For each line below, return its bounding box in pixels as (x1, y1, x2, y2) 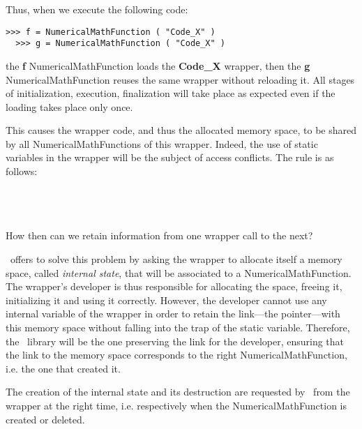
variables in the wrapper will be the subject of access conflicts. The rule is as (6, 150, 334, 165)
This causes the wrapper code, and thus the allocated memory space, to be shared (6, 123, 357, 137)
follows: (6, 164, 38, 179)
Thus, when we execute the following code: (6, 2, 188, 16)
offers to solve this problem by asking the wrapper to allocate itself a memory (10, 252, 342, 266)
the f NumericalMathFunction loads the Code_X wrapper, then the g (6, 58, 310, 73)
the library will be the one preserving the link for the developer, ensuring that (6, 333, 345, 348)
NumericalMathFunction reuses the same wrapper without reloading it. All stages (6, 72, 355, 86)
